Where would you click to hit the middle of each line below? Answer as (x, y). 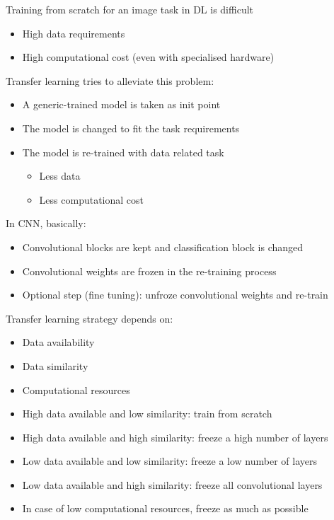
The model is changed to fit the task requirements (131, 128)
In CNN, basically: (46, 223)
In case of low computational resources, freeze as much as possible (165, 508)
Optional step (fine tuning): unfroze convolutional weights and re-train (175, 295)
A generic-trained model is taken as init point (121, 104)
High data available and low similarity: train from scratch (147, 414)
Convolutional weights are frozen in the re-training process (149, 271)
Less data (60, 176)
